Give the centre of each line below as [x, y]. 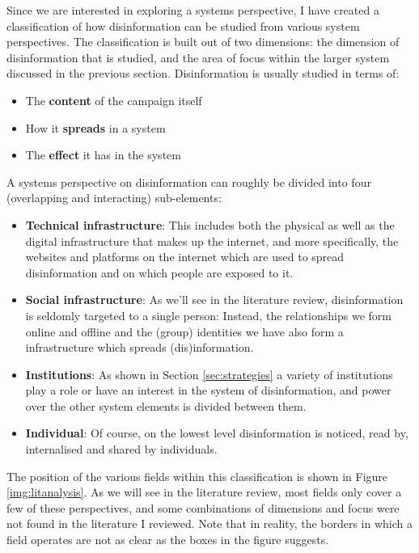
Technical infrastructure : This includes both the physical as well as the [210, 224]
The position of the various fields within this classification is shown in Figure [197, 476]
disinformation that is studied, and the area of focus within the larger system [198, 57]
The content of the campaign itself [114, 100]
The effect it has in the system [103, 155]
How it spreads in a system [95, 127]
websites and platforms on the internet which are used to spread [185, 257]
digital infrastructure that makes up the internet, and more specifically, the [212, 241]
